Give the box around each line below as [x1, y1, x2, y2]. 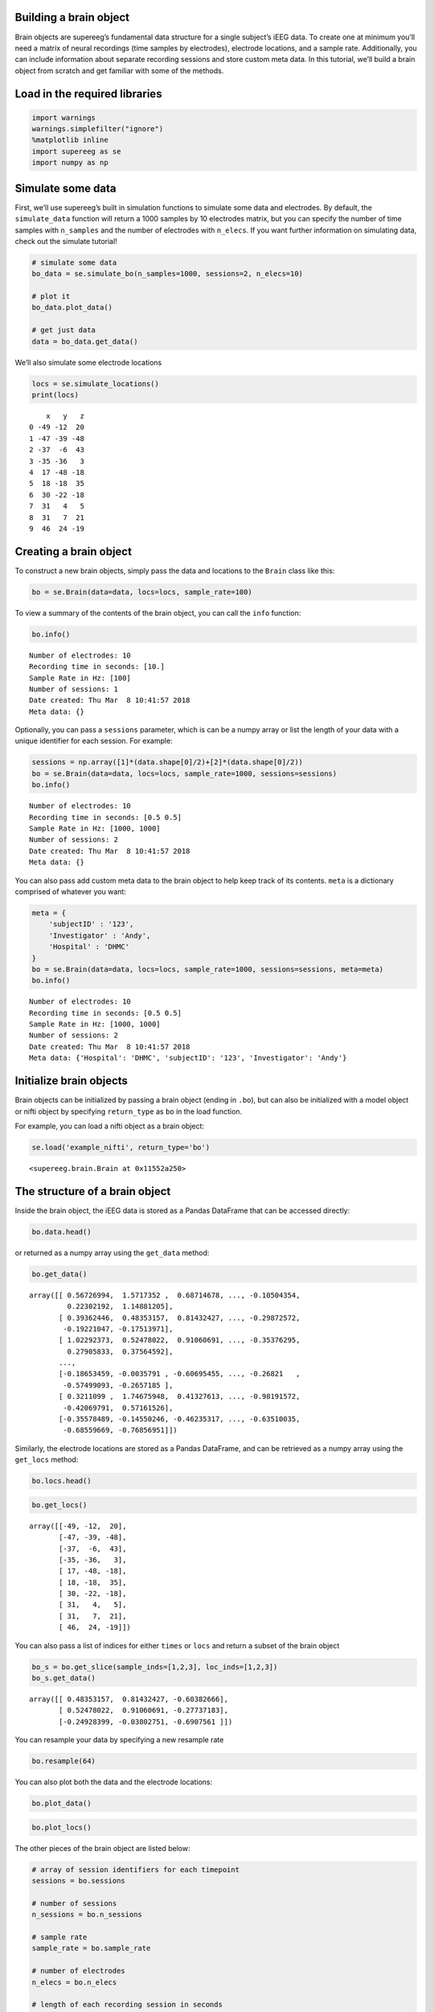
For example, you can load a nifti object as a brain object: [14, 1121, 205, 1131]
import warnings [31, 113, 96, 122]
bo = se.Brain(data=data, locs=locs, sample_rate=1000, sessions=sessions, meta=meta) [31, 964, 384, 974]
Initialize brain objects [14, 1074, 129, 1088]
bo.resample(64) [31, 1757, 96, 1766]
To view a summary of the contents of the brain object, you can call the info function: [14, 608, 301, 617]
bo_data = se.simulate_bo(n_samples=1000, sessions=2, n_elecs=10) [31, 270, 304, 278]
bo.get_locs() [31, 1500, 88, 1509]
